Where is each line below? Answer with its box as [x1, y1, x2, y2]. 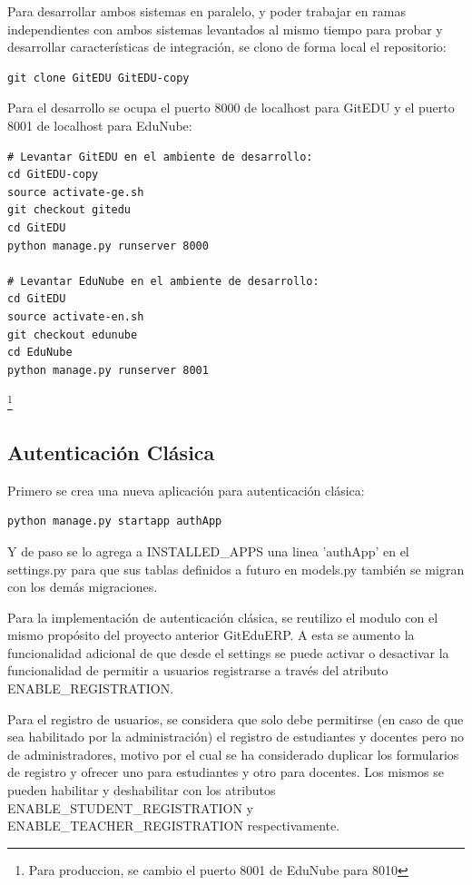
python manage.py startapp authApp [7, 515, 222, 528]
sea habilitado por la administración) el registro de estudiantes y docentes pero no [7, 727, 465, 746]
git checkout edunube [7, 328, 138, 341]
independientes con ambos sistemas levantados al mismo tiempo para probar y [7, 19, 443, 38]
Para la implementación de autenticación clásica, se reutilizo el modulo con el [7, 607, 438, 626]
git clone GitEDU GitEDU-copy [7, 71, 190, 84]
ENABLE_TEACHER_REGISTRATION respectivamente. [7, 816, 340, 835]
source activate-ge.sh [7, 185, 144, 199]
